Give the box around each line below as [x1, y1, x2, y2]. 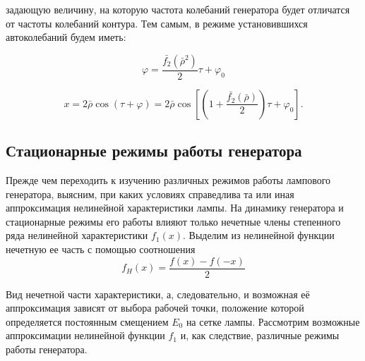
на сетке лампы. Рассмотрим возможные [186, 314, 360, 329]
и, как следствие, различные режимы [180, 328, 340, 343]
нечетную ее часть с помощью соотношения [6, 241, 196, 256]
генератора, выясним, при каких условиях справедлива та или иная [6, 186, 294, 201]
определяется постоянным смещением [6, 314, 169, 329]
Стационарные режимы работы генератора [6, 140, 302, 161]
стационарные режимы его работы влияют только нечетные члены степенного [6, 214, 341, 228]
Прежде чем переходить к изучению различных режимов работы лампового [6, 173, 331, 188]
